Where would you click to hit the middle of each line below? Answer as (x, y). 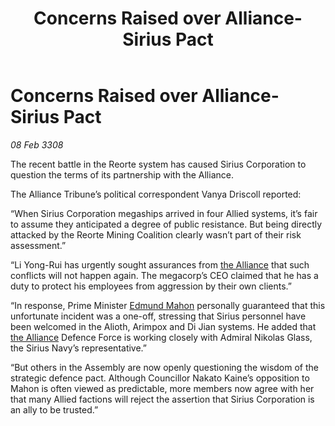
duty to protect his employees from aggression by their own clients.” (151, 286)
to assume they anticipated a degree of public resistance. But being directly (166, 224)
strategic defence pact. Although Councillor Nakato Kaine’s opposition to (160, 378)
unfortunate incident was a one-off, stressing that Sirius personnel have (158, 316)
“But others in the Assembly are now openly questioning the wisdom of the (164, 367)
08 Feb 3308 (37, 144)
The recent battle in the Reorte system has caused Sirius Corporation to (158, 164)
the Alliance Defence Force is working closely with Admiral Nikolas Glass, (161, 337)
